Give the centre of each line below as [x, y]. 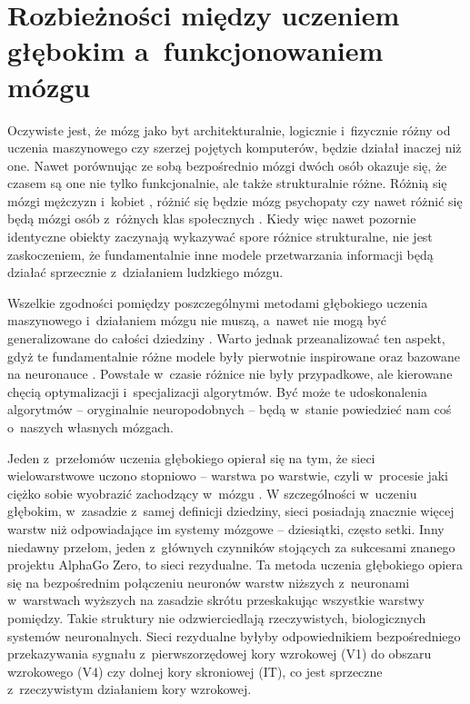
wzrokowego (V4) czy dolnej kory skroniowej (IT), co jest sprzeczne [195, 671]
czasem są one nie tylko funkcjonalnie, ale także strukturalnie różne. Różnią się [227, 183]
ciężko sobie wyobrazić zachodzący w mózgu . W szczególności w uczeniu [212, 493]
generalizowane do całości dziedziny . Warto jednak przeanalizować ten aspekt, [226, 338]
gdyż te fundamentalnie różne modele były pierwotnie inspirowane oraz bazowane [234, 356]
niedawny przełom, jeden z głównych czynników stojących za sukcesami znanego [231, 546]
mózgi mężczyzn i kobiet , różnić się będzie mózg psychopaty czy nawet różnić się [235, 200]
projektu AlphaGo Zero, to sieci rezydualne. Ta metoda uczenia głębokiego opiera [235, 565]
